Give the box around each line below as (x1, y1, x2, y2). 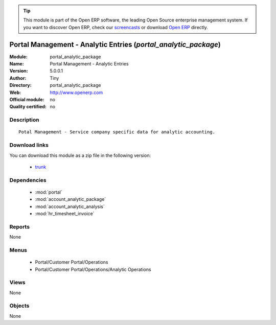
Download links (9, 142, 49, 149)
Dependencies (9, 176, 47, 183)
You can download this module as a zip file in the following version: (9, 152, 151, 158)
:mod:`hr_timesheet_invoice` (35, 211, 95, 217)
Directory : (9, 82, 32, 88)
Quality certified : (9, 104, 47, 110)
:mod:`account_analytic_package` (35, 196, 106, 202)
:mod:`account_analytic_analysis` (35, 203, 105, 210)
